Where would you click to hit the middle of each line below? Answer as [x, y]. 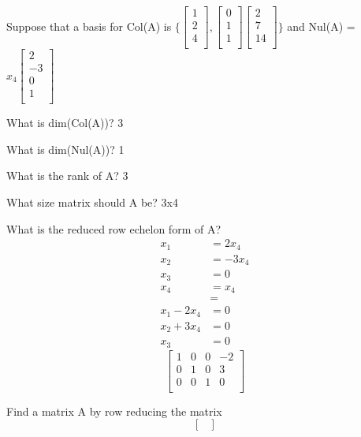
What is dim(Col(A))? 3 [65, 123]
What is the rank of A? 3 [67, 176]
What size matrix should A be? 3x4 [92, 202]
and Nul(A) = [321, 26]
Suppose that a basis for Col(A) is [89, 26]
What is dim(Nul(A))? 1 [65, 149]
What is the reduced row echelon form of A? [114, 228]
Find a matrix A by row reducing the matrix [114, 411]
